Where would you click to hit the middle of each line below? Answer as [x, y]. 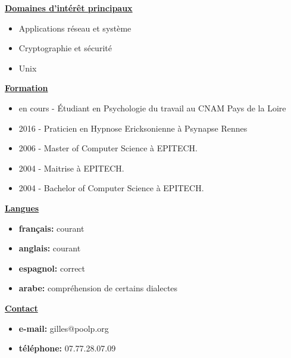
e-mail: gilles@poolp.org [64, 328]
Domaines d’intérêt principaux [69, 8]
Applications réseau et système [75, 28]
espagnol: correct [52, 268]
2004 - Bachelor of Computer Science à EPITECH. [111, 188]
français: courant [51, 228]
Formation [26, 88]
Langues [22, 208]
